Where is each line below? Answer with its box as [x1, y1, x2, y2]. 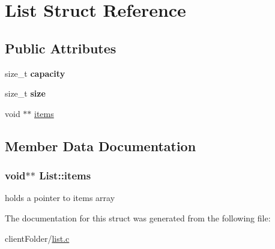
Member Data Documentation [5, 136, 196, 155]
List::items [39, 168, 91, 183]
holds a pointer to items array [5, 191, 115, 204]
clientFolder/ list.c [5, 232, 70, 244]
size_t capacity [5, 67, 65, 79]
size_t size [5, 87, 46, 100]
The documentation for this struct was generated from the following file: [5, 211, 271, 224]
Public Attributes [5, 38, 116, 57]
